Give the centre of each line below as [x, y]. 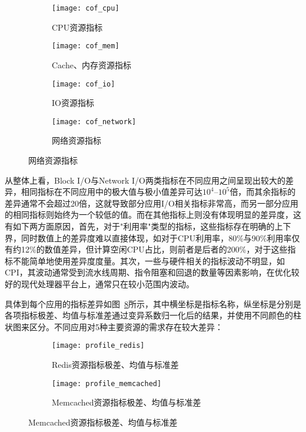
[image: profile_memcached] [107, 383]
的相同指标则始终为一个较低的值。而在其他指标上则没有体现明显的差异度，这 [153, 215]
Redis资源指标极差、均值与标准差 [115, 364]
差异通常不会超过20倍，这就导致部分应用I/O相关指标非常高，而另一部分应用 [152, 203]
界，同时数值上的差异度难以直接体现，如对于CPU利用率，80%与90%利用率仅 [152, 237]
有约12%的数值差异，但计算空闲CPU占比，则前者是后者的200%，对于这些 [146, 249]
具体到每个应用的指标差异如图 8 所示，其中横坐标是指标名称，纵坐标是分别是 [153, 303]
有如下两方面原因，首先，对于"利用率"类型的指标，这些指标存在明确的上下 [148, 226]
